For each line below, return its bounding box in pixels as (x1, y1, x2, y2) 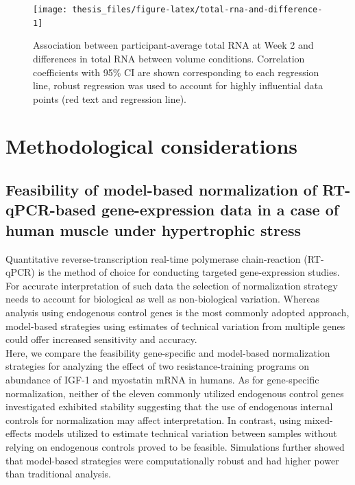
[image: (33, 5, 68, 14)
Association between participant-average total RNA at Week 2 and (33, 38, 314, 52)
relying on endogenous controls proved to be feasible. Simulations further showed (5, 439, 345, 453)
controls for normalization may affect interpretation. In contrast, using (5, 412, 302, 427)
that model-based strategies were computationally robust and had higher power (5, 453, 339, 467)
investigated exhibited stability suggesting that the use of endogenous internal (5, 399, 333, 414)
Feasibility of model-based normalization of (5, 179, 317, 200)
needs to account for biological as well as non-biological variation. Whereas (5, 292, 320, 306)
